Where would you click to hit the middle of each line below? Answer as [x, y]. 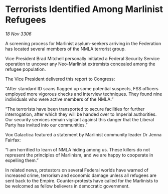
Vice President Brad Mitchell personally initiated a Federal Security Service [82, 58]
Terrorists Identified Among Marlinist [84, 9]
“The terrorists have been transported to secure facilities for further [75, 109]
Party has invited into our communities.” [46, 125]
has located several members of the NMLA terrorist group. [66, 49]
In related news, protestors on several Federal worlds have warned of [77, 170]
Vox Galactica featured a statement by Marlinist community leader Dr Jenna [83, 134]
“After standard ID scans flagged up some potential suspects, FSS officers [82, 88]
